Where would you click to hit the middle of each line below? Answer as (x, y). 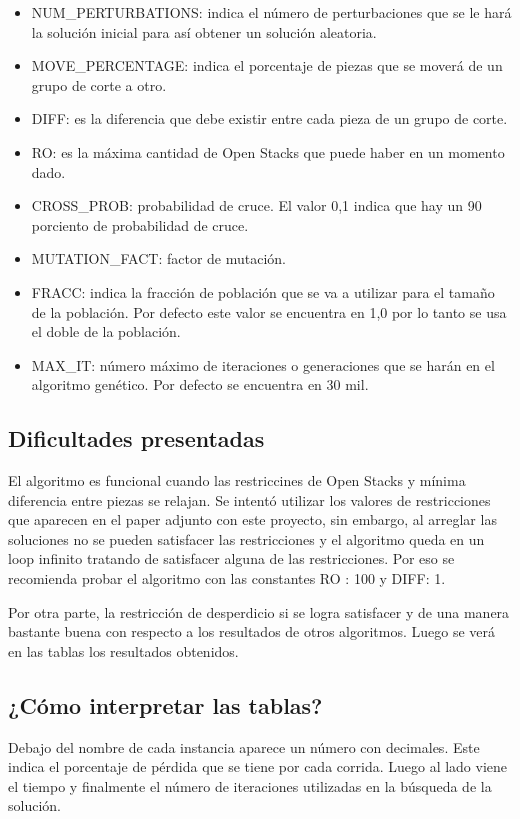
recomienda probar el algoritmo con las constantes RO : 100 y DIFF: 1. (227, 578)
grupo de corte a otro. (99, 84)
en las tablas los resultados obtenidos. (123, 650)
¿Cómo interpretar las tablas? (165, 704)
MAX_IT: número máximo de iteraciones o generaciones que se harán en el (263, 364)
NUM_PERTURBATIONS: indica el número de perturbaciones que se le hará (271, 12)
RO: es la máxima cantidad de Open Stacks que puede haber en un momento (268, 151)
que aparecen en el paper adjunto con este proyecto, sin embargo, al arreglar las (252, 519)
